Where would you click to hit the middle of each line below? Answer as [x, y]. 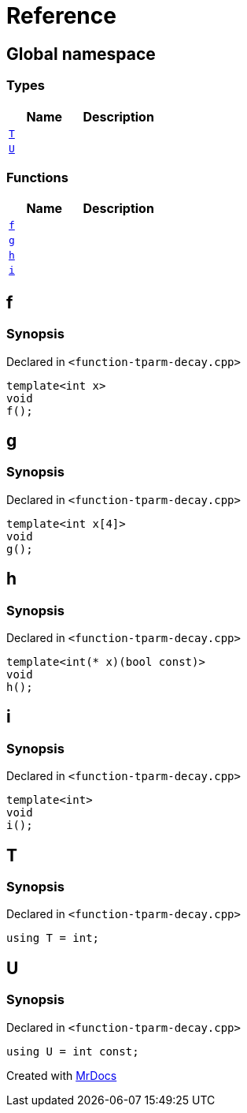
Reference [61, 16]
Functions [37, 177]
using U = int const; [73, 1051]
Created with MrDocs [62, 1075]
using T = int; [53, 938]
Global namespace [81, 54]
